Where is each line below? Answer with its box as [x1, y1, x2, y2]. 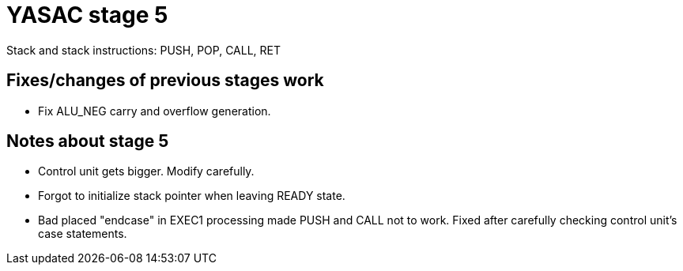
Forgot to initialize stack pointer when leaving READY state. [38, 189, 345, 203]
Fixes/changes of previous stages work [6, 70, 324, 91]
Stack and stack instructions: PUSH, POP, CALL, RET [6, 43, 281, 57]
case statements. [38, 227, 127, 241]
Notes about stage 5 [6, 131, 169, 152]
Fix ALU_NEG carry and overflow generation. [38, 104, 271, 118]
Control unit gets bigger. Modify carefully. [38, 164, 255, 179]
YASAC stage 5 [6, 2, 168, 28]
